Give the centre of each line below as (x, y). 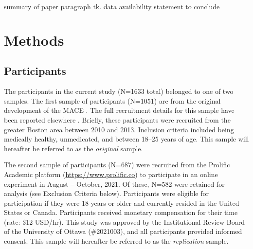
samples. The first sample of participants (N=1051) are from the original (112, 100)
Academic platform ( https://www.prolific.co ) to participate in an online (111, 174)
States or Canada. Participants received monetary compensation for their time (121, 212)
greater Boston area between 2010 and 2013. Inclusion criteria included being (119, 129)
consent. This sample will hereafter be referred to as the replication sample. (116, 241)
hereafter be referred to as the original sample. (73, 148)
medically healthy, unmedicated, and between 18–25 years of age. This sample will (126, 139)
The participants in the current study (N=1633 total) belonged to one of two (119, 91)
